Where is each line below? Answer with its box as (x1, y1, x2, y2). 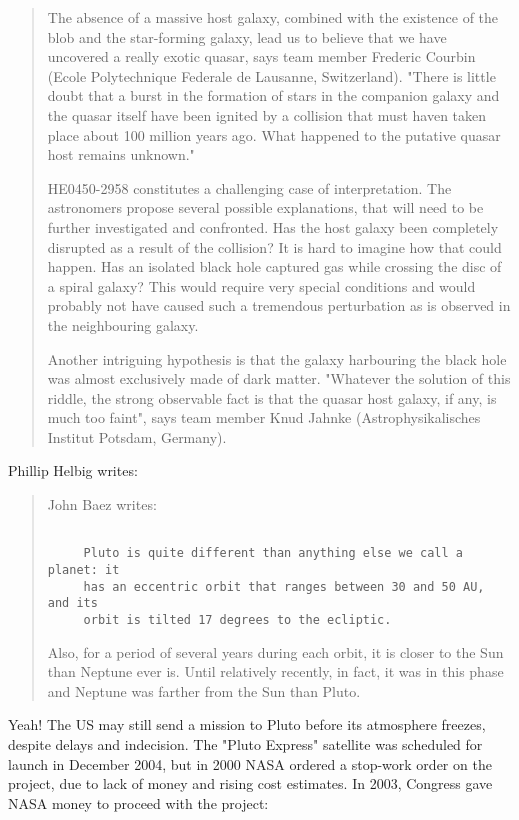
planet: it (47, 562, 120, 577)
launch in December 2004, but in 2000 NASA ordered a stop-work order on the (8, 753, 492, 774)
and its (47, 596, 98, 611)
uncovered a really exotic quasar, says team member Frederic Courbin (47, 46, 476, 67)
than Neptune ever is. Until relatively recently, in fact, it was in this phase (47, 661, 504, 682)
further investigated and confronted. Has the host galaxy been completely (47, 216, 499, 237)
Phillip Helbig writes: (8, 460, 138, 481)
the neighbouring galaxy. (47, 314, 199, 335)
